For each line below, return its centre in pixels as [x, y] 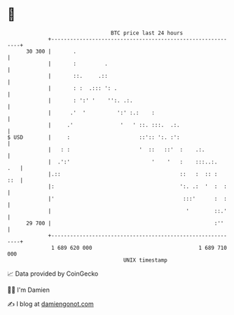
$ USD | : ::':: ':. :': [94, 137]
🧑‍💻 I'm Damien [29, 290]
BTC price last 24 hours [147, 33]
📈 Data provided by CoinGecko [53, 274]
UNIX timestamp [145, 260]
